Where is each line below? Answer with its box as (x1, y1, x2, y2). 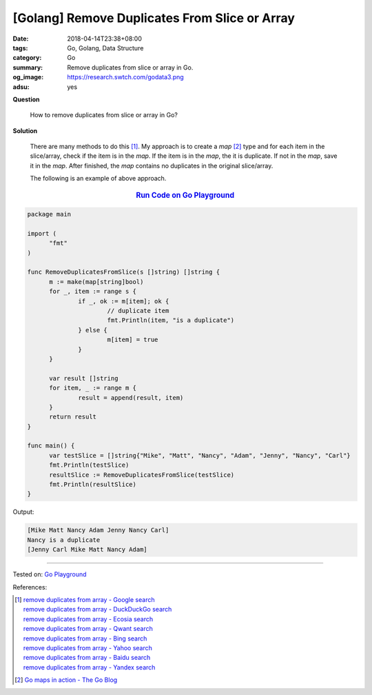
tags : (12, 43, 28, 52)
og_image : (12, 73, 44, 81)
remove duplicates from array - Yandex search (23, 663, 156, 672)
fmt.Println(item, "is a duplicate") (107, 316, 235, 324)
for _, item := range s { (49, 288, 137, 296)
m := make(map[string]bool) (49, 278, 144, 285)
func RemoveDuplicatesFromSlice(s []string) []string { (27, 268, 220, 276)
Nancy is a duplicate (27, 536, 101, 544)
